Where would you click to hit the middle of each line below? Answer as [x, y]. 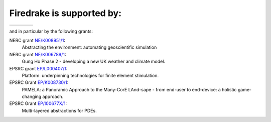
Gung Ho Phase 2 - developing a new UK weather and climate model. [94, 62]
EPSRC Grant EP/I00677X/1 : [38, 103]
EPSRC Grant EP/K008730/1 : [39, 82]
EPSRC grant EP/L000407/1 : [38, 68]
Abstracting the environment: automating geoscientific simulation [89, 47]
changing [32, 97]
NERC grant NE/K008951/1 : [37, 40]
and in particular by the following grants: [51, 31]
